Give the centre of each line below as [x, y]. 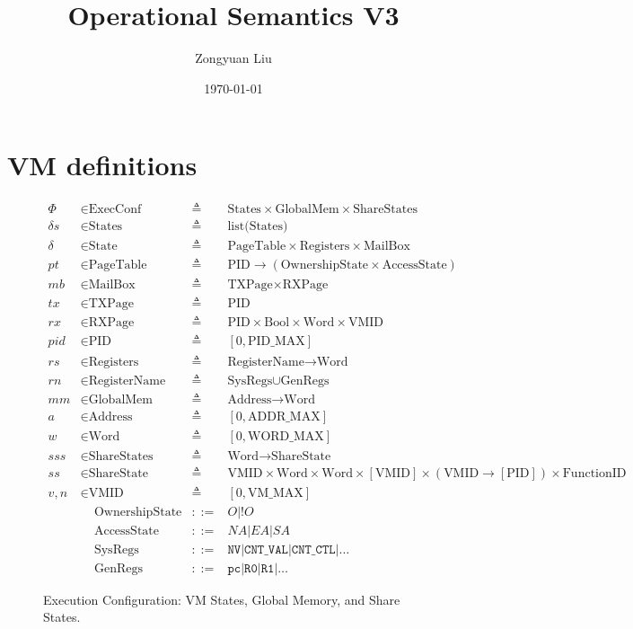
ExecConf [115, 210]
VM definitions [102, 165]
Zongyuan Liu [233, 58]
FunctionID [594, 473]
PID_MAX [277, 342]
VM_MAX [276, 493]
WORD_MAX [286, 436]
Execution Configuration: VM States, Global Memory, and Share [222, 599]
